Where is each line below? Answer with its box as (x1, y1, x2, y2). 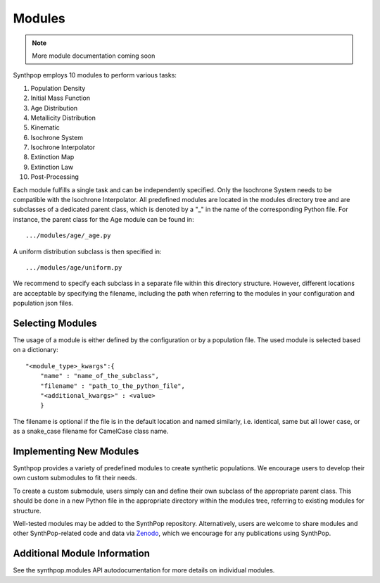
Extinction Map (30, 153, 75, 161)
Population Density (30, 84, 86, 92)
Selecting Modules (13, 317, 98, 329)
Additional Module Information (13, 548, 151, 560)
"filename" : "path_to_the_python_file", (39, 382, 186, 390)
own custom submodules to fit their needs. (13, 474, 137, 482)
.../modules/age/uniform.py (25, 263, 122, 271)
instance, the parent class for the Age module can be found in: (13, 215, 194, 223)
